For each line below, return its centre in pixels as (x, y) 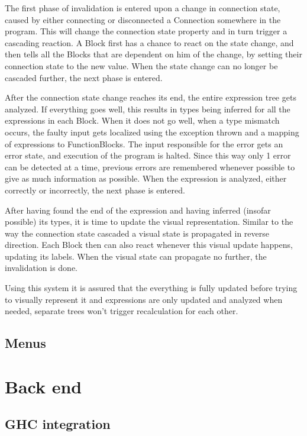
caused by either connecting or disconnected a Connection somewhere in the (143, 19)
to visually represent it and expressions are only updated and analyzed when (144, 299)
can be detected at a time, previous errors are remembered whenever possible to (150, 167)
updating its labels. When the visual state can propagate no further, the (136, 256)
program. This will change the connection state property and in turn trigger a (146, 31)
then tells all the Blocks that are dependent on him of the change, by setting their (153, 54)
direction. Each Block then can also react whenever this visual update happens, (149, 245)
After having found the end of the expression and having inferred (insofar (138, 210)
